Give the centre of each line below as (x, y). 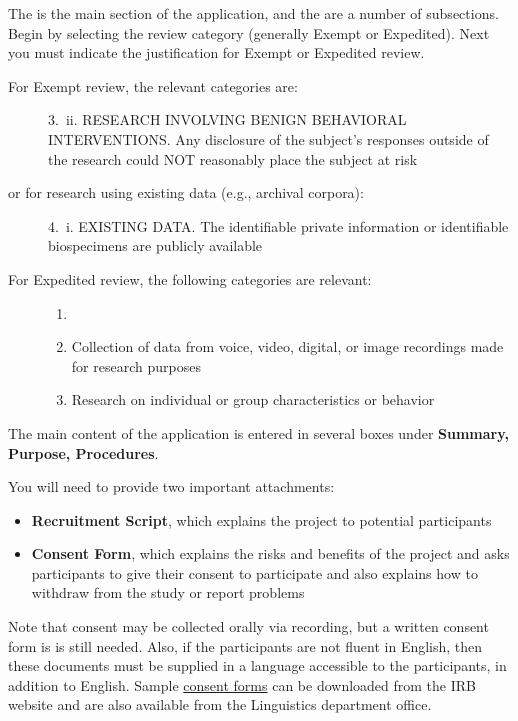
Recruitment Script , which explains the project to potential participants (261, 519)
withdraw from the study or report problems (168, 592)
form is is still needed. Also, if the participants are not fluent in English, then (245, 645)
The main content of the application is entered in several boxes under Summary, (258, 432)
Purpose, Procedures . (83, 452)
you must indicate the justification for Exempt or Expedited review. (216, 52)
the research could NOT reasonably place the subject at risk (233, 158)
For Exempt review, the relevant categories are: (153, 85)
